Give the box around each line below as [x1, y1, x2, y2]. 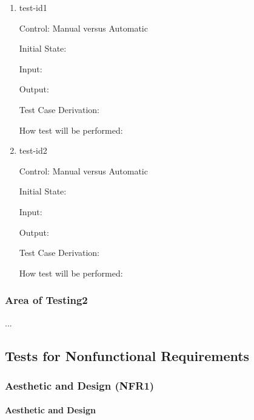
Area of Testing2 [5, 292, 88, 308]
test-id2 [19, 144, 47, 157]
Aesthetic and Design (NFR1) [5, 377, 155, 393]
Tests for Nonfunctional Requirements [5, 346, 250, 365]
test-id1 [19, 1, 47, 13]
